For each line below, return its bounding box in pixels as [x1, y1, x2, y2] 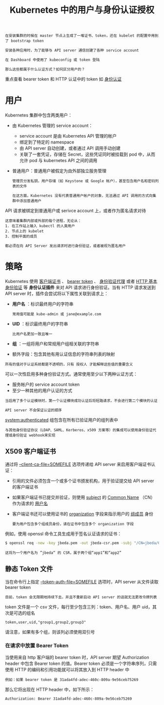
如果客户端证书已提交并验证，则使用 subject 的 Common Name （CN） [12, 494, 155, 500]
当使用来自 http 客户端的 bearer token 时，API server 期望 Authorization [5, 654, 150, 660]
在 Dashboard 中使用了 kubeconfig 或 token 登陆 [5, 57, 100, 63]
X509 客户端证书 [5, 447, 56, 456]
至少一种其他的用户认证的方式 [12, 388, 72, 394]
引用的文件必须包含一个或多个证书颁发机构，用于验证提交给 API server [12, 478, 155, 484]
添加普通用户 [19, 199, 41, 204]
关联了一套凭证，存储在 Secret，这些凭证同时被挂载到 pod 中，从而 [19, 151, 155, 157]
